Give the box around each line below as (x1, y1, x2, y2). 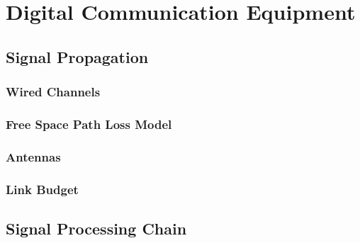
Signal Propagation (6, 45, 149, 67)
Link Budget (6, 180, 79, 198)
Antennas (6, 147, 61, 165)
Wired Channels (6, 83, 101, 101)
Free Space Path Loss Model (6, 115, 172, 132)
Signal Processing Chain (6, 217, 187, 239)
